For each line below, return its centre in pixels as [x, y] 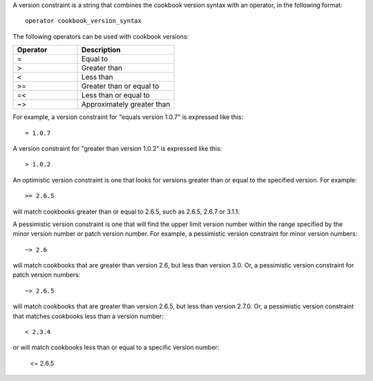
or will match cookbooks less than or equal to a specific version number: [116, 347]
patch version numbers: [47, 275]
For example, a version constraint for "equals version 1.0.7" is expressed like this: [128, 117]
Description [101, 50]
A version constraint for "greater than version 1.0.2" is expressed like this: [117, 148]
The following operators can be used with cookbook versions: [101, 36]
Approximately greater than [126, 104]
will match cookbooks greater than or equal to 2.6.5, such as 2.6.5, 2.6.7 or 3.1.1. [126, 212]
